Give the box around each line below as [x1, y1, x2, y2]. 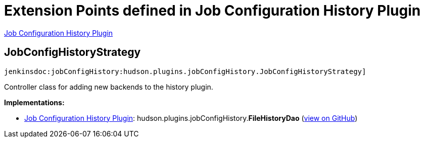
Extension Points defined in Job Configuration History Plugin [4, 2, 421, 19]
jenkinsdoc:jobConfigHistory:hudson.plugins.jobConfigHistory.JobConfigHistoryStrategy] [4, 67, 366, 76]
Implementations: [4, 98, 65, 107]
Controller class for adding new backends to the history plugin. [4, 82, 213, 91]
